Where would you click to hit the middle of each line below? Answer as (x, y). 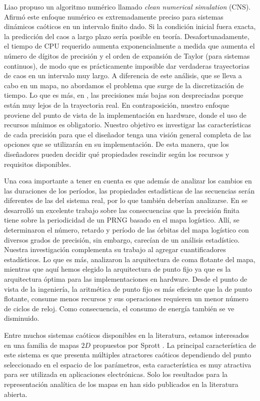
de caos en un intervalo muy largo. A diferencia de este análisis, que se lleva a (123, 75)
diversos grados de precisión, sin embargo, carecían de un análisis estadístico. (122, 239)
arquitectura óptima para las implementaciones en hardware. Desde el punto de (126, 279)
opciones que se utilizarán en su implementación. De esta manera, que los (116, 144)
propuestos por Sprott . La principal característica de (174, 345)
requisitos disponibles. (38, 164)
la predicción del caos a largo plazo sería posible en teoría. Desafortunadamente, (127, 36)
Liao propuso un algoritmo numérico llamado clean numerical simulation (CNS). (127, 7)
